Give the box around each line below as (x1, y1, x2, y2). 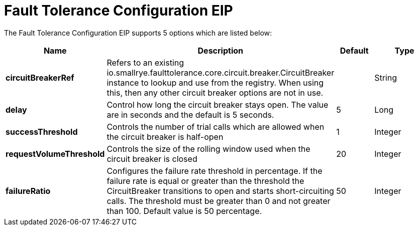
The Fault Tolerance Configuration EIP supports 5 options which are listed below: (4, 28, 272, 37)
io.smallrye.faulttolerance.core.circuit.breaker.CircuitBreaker (107, 67, 335, 78)
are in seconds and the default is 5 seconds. (107, 109, 274, 120)
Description (197, 45, 243, 56)
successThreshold (6, 126, 78, 137)
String (374, 72, 397, 83)
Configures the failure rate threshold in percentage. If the (107, 165, 323, 176)
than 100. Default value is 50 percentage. (107, 205, 262, 216)
